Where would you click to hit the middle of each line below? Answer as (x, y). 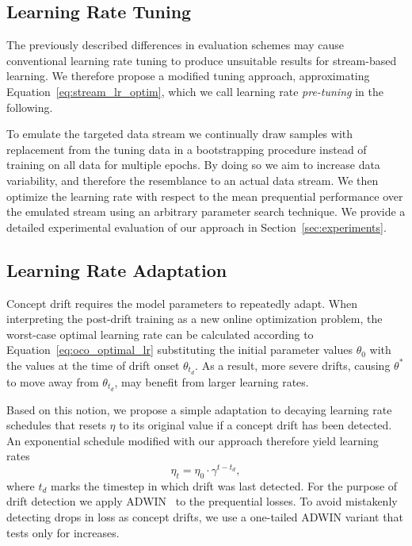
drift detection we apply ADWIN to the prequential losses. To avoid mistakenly (202, 501)
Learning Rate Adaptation (117, 269)
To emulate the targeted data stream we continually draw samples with (180, 134)
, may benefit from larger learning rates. (212, 381)
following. (30, 107)
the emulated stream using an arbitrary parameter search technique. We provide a (206, 211)
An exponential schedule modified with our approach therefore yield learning (193, 440)
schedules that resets (56, 425)
